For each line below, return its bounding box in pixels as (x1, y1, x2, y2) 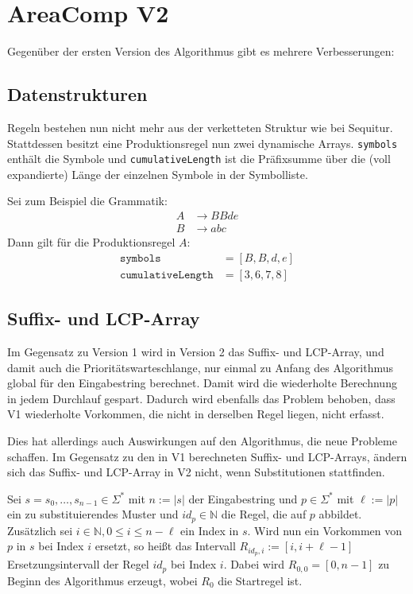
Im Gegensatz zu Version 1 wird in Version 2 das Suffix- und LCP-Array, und (7, 343, 384, 359)
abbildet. (318, 506, 362, 522)
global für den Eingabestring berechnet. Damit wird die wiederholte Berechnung (7, 375, 397, 391)
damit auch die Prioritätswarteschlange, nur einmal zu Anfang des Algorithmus (7, 359, 394, 375)
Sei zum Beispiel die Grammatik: (7, 192, 168, 209)
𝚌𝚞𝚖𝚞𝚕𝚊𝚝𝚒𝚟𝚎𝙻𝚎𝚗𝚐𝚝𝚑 (120, 269, 214, 281)
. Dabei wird (223, 556, 285, 573)
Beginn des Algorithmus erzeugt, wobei (7, 572, 198, 588)
